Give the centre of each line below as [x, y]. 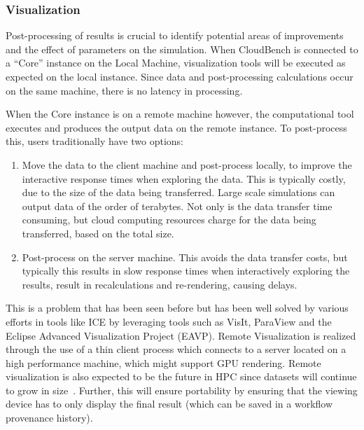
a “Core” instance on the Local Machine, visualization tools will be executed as [176, 63]
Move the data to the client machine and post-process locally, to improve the [187, 164]
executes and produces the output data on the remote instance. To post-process [176, 127]
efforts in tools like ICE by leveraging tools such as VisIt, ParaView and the [169, 321]
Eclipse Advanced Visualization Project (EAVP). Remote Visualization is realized [181, 335]
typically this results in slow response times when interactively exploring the [186, 271]
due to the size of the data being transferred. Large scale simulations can [178, 192]
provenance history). [49, 418]
